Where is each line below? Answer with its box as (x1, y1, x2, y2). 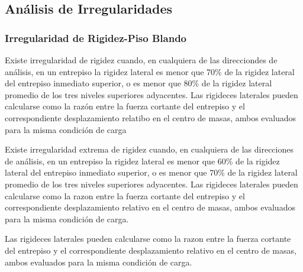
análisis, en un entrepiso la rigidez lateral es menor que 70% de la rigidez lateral (5, 65, 295, 77)
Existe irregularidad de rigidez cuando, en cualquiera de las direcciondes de (5, 54, 278, 66)
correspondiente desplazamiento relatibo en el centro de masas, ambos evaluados (5, 111, 296, 124)
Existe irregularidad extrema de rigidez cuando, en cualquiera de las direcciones (5, 143, 294, 156)
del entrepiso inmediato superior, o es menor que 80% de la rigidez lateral (5, 77, 272, 89)
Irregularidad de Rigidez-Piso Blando (5, 30, 187, 45)
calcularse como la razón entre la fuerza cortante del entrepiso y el (5, 100, 245, 112)
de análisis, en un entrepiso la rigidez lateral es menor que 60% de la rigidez (5, 154, 280, 167)
